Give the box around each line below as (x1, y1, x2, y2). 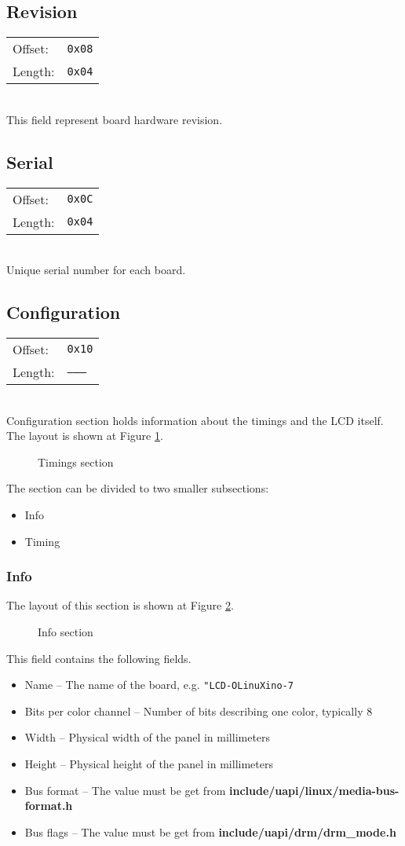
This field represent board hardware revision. (6, 111, 223, 127)
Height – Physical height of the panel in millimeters (24, 755, 273, 771)
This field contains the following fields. (6, 650, 192, 666)
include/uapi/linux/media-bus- (228, 782, 400, 798)
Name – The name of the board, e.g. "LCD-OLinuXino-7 (24, 676, 294, 693)
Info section (38, 623, 93, 639)
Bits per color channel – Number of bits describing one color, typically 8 (24, 702, 373, 719)
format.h (24, 797, 73, 814)
